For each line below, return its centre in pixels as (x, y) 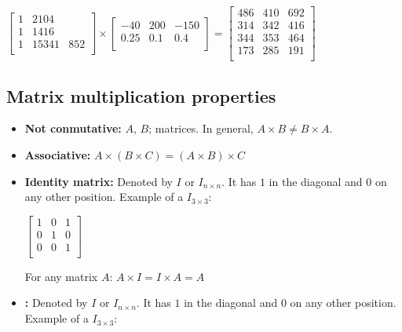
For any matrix (61, 276)
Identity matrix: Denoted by (99, 181)
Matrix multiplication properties (141, 95)
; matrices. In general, (201, 128)
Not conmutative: (73, 128)
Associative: (58, 154)
